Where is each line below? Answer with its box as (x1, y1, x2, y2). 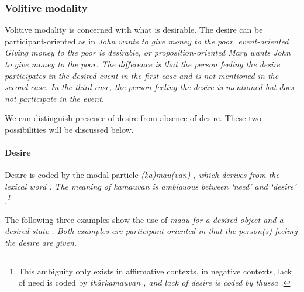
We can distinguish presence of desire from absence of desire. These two (5, 112, 261, 124)
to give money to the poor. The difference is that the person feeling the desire (5, 58, 280, 70)
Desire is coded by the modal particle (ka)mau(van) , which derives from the (5, 169, 279, 181)
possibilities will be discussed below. (5, 123, 134, 135)
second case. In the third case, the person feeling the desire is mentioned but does (5, 81, 295, 93)
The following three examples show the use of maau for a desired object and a (5, 213, 284, 225)
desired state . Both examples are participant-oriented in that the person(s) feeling (5, 225, 298, 237)
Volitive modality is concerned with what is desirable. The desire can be (5, 23, 263, 36)
